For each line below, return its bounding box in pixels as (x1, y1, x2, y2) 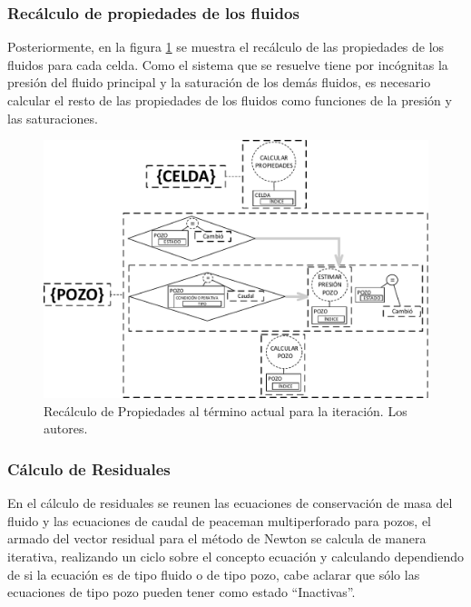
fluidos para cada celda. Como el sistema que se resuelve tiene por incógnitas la (7, 55, 448, 74)
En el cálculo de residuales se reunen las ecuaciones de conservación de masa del (7, 493, 453, 512)
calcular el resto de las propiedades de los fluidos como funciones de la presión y (7, 91, 452, 109)
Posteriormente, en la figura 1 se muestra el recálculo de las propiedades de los (7, 37, 445, 56)
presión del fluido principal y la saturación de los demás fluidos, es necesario (7, 73, 431, 92)
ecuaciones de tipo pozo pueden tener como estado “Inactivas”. (7, 582, 356, 602)
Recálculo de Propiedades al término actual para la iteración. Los (44, 401, 407, 420)
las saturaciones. (7, 108, 98, 127)
